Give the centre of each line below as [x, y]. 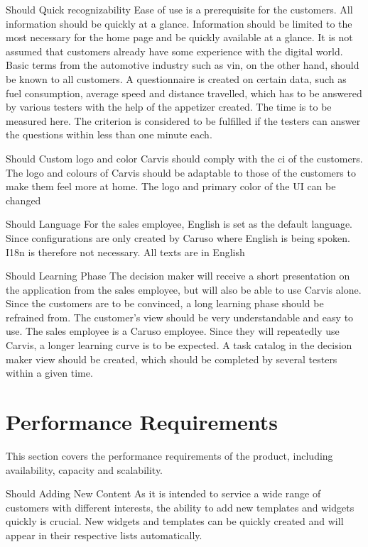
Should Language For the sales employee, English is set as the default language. [179, 224]
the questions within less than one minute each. [109, 134]
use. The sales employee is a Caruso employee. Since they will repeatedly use [173, 331]
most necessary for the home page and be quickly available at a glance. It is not [179, 37]
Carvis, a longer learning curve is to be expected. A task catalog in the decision [179, 345]
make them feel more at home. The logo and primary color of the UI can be [171, 186]
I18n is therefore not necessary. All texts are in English [125, 252]
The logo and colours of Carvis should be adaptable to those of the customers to [181, 172]
